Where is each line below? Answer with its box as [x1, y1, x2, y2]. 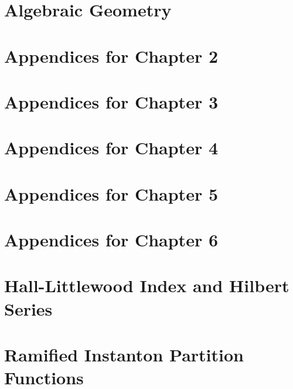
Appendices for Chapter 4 [4, 136, 218, 160]
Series [4, 296, 53, 320]
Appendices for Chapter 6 [4, 228, 218, 252]
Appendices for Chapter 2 [4, 43, 218, 67]
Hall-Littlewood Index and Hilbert [4, 273, 289, 297]
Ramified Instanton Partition [4, 343, 244, 366]
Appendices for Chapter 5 [4, 181, 218, 205]
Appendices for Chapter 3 [4, 89, 218, 113]
